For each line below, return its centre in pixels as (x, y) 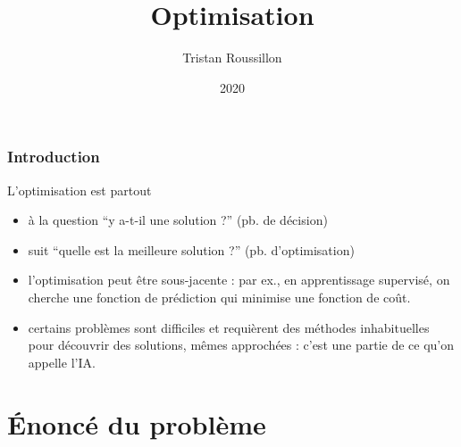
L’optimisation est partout (80, 190)
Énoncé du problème (137, 423)
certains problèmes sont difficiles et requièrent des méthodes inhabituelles (229, 327)
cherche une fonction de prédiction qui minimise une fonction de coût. (219, 297)
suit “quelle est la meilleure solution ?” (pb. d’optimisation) (191, 249)
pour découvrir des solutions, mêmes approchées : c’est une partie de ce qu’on (241, 345)
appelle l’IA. (62, 362)
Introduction (54, 157)
